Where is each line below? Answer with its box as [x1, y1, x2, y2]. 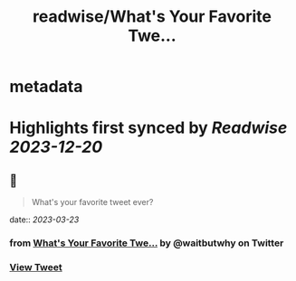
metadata [9, 77, 83, 97]
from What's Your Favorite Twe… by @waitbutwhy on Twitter [9, 237, 284, 249]
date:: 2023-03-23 [9, 214, 80, 225]
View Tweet [9, 261, 63, 274]
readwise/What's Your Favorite [32, 6, 272, 27]
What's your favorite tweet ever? [31, 197, 154, 208]
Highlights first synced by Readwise [9, 117, 288, 138]
